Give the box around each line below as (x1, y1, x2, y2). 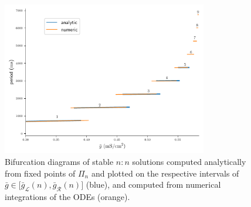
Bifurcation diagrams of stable (5, 155, 114, 167)
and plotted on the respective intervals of (91, 167, 239, 179)
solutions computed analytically (132, 155, 246, 167)
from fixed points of (5, 167, 76, 179)
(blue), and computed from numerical (86, 178, 221, 191)
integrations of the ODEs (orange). (5, 190, 130, 202)
